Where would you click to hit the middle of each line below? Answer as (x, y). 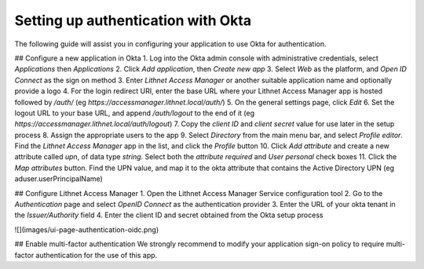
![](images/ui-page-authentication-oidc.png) (87, 229)
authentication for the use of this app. (97, 255)
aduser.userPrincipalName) (59, 179)
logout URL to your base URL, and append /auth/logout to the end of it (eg (135, 113)
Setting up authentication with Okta (133, 20)
